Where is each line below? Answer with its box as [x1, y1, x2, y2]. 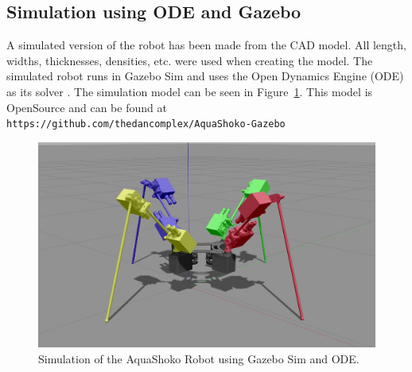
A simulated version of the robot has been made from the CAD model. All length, [6, 37, 406, 53]
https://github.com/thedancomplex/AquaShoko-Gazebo [6, 118, 286, 130]
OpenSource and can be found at [6, 99, 167, 115]
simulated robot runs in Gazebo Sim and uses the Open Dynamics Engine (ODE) [6, 68, 404, 84]
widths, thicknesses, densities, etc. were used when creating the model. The [6, 52, 373, 68]
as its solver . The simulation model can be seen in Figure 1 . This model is [6, 83, 373, 99]
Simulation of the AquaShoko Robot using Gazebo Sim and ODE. [38, 351, 360, 367]
